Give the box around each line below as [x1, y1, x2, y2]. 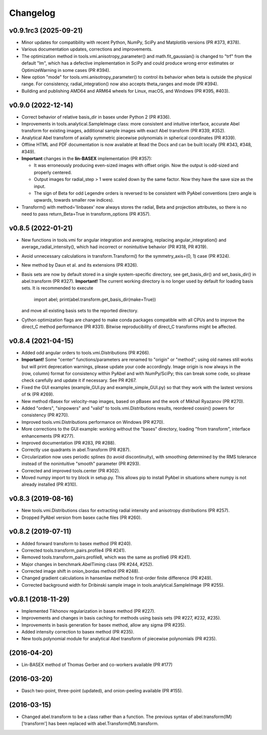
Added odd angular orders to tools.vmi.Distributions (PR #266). [21, 349, 150, 355]
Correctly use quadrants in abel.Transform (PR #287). [21, 447, 131, 453]
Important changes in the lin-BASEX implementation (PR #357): [21, 156, 152, 162]
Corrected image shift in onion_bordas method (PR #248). [21, 568, 140, 574]
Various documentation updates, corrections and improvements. [21, 46, 153, 52]
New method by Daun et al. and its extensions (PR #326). [21, 262, 138, 268]
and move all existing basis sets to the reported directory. [21, 308, 138, 314]
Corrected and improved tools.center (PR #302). [21, 467, 121, 473]
